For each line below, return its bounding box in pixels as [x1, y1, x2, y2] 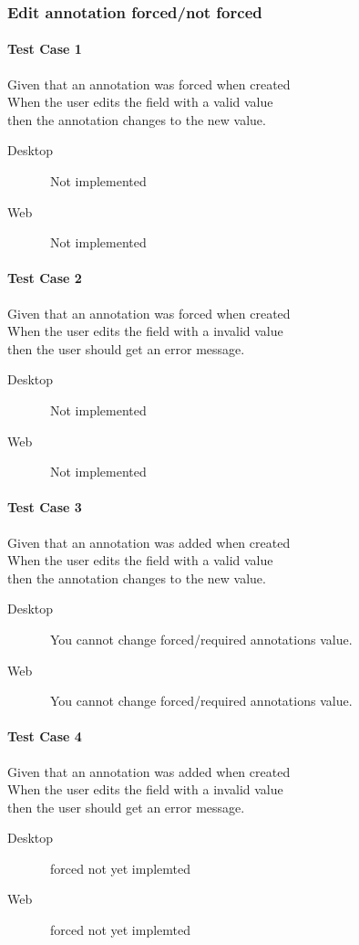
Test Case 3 [7, 498, 82, 517]
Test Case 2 [7, 268, 82, 288]
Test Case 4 [7, 727, 82, 746]
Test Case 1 [7, 39, 82, 58]
